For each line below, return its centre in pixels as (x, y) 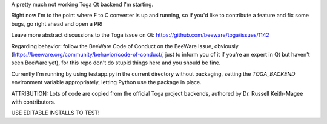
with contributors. (33, 102)
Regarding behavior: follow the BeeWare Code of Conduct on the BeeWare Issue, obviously (125, 46)
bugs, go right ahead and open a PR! (57, 23)
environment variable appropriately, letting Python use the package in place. (107, 82)
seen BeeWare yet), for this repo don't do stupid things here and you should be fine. (116, 63)
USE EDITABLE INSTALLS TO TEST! (55, 113)
